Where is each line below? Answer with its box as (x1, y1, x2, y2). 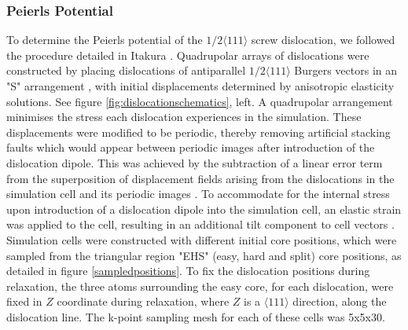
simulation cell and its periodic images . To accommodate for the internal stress (6, 185, 390, 202)
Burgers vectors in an (294, 62, 398, 79)
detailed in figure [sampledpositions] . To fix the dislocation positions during (6, 262, 370, 279)
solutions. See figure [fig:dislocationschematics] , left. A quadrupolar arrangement (6, 93, 393, 109)
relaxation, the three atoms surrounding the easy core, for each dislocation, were (6, 277, 394, 294)
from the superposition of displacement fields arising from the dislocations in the (6, 170, 395, 186)
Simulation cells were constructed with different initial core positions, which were (6, 231, 397, 247)
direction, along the (292, 293, 387, 310)
